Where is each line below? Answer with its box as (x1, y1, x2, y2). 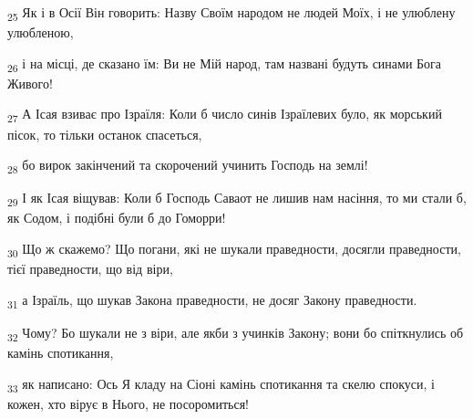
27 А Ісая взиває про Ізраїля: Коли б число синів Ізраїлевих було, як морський (7, 104, 442, 126)
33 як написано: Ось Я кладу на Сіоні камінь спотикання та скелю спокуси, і (7, 373, 435, 395)
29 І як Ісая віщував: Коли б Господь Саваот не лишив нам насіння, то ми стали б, (7, 188, 467, 210)
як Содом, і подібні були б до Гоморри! (7, 208, 226, 227)
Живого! (7, 73, 53, 92)
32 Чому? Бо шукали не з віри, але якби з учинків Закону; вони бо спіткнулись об (7, 322, 464, 344)
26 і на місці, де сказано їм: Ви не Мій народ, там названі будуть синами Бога (7, 53, 442, 75)
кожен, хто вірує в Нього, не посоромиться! (7, 393, 249, 413)
